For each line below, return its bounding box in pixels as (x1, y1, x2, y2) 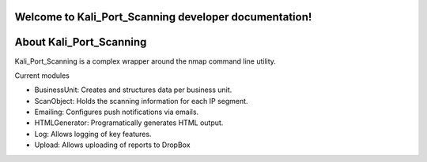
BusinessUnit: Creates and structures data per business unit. (34, 85, 232, 94)
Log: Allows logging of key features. (34, 129, 152, 138)
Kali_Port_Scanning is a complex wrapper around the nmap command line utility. (14, 56, 277, 66)
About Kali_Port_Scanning (14, 35, 147, 49)
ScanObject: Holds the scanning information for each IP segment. (34, 96, 248, 105)
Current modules (14, 71, 70, 80)
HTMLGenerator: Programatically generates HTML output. (34, 118, 224, 127)
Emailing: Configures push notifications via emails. (34, 107, 199, 117)
